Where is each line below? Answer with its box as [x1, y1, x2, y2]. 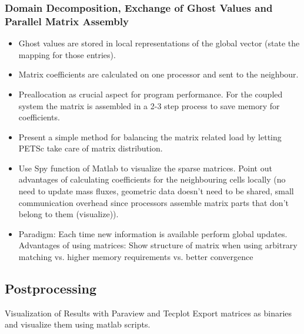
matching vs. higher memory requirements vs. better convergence [18, 251, 253, 263]
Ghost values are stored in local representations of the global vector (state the [18, 37, 300, 49]
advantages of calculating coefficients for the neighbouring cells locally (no [18, 173, 286, 185]
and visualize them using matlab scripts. [5, 318, 151, 330]
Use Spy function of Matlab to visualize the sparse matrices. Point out [18, 161, 272, 174]
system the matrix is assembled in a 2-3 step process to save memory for [18, 99, 280, 112]
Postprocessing [5, 279, 97, 298]
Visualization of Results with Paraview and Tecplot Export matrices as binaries [5, 306, 292, 319]
